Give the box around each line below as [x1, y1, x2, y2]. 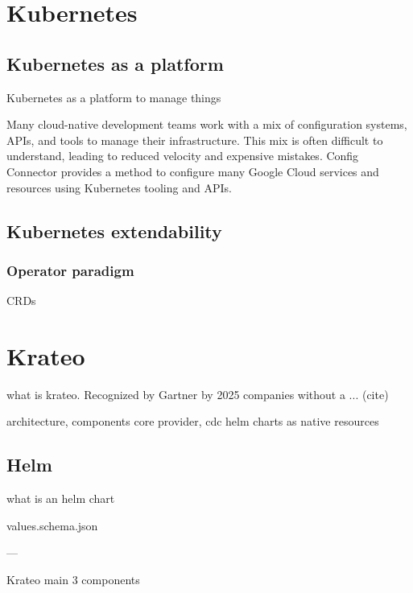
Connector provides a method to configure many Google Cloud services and [6, 163, 379, 179]
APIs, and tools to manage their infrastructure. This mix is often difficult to [6, 131, 383, 148]
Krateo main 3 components [6, 571, 140, 588]
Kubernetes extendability [6, 218, 222, 243]
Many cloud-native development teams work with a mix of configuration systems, [6, 116, 407, 133]
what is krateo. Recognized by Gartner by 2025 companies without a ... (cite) [6, 385, 389, 402]
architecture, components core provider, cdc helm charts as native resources [6, 413, 379, 430]
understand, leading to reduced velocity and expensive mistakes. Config [6, 147, 359, 164]
